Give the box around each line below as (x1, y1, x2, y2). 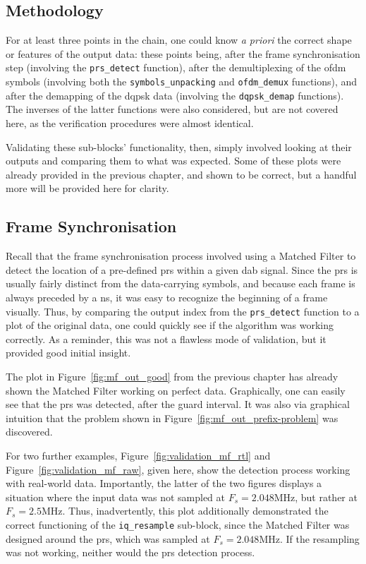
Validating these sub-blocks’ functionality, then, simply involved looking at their (6, 139, 352, 154)
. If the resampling (279, 531, 360, 546)
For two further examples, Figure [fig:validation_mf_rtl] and (6, 448, 271, 462)
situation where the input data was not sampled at (6, 489, 225, 504)
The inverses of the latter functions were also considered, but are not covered (6, 102, 338, 116)
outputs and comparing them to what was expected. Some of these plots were (6, 153, 341, 168)
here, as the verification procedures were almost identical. (6, 115, 254, 130)
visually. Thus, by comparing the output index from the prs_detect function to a (6, 304, 360, 318)
